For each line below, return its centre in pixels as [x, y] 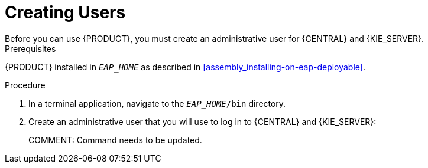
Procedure [25, 85]
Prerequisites [30, 48]
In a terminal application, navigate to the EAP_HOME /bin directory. [157, 103]
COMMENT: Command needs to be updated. [115, 140]
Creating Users [65, 12]
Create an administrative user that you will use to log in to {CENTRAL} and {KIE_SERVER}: [202, 121]
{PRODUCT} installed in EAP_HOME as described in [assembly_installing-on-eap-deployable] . [185, 67]
